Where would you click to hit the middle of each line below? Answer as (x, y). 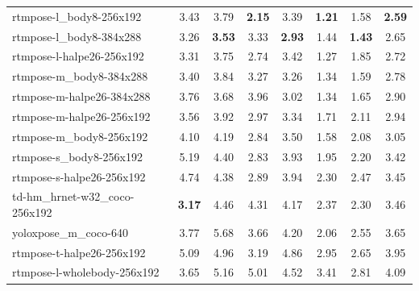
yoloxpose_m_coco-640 (70, 232)
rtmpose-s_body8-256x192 (77, 156)
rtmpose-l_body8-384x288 (77, 36)
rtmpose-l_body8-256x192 (77, 16)
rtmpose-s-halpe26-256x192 (79, 176)
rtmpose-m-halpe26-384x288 (81, 96)
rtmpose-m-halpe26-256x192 (81, 116)
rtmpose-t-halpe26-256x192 (79, 252)
